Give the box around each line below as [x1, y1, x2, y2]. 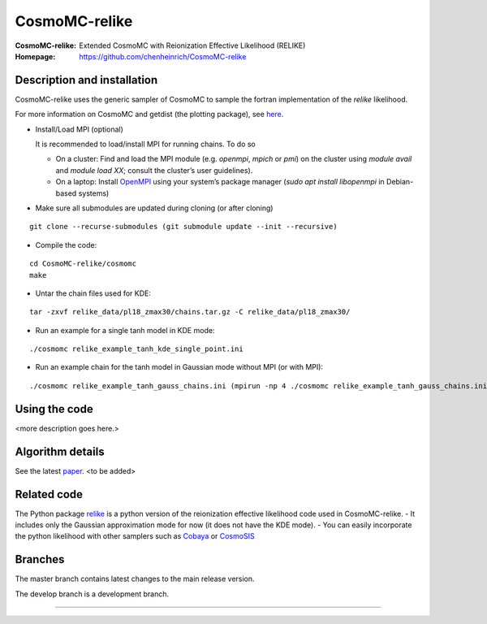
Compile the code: [35, 240, 97, 249]
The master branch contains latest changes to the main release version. [15, 574, 255, 584]
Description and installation [15, 73, 158, 87]
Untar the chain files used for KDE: [35, 288, 152, 298]
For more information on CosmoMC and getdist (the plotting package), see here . [15, 110, 284, 119]
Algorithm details [15, 444, 105, 458]
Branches [15, 552, 65, 566]
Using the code [15, 402, 93, 416]
